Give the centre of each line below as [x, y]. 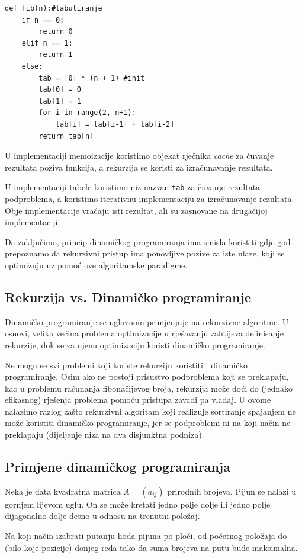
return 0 [56, 32]
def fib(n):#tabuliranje [54, 8]
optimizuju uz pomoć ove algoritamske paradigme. [96, 264]
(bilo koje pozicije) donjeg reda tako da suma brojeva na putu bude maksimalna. [151, 547]
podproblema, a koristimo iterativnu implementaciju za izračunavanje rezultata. [150, 198]
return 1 [56, 55]
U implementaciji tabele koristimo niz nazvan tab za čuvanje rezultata [133, 187]
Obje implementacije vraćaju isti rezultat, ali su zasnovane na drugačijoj [136, 210]
